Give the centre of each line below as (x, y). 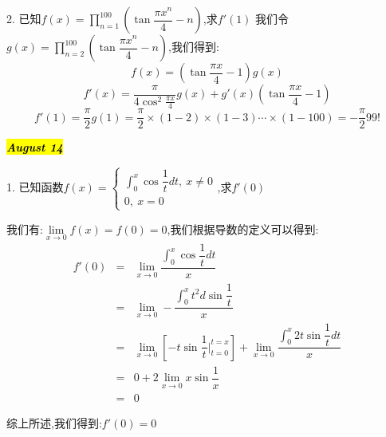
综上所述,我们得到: (54, 422)
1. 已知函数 (35, 186)
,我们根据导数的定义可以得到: (243, 228)
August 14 (35, 147)
